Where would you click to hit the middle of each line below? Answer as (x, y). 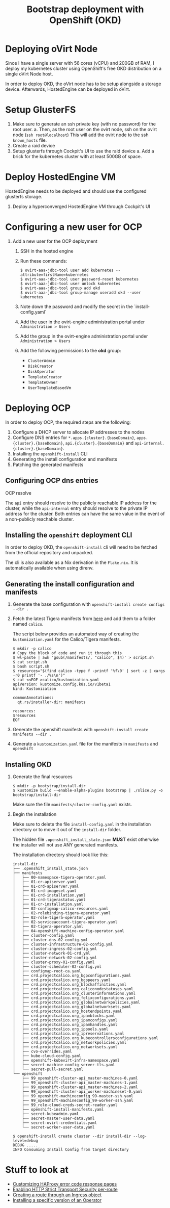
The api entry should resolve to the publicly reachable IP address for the (81, 503)
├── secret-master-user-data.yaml (58, 1118)
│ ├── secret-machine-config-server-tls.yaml (64, 1065)
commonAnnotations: (33, 698)
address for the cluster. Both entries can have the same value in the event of (85, 513)
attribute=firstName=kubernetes (54, 275)
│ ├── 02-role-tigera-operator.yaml (54, 917)
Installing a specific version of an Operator (57, 1200)
